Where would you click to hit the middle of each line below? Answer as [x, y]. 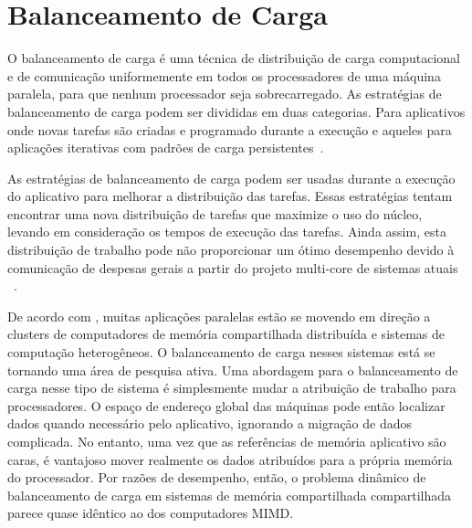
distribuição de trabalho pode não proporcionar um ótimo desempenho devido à [231, 250]
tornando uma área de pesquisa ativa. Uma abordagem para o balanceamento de [233, 370]
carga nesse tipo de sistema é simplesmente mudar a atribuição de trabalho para [232, 388]
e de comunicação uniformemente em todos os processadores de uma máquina [224, 75]
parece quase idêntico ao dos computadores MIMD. [151, 513]
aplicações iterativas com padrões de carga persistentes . [166, 148]
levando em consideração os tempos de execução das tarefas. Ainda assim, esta [227, 232]
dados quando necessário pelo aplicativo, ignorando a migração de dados [210, 423]
